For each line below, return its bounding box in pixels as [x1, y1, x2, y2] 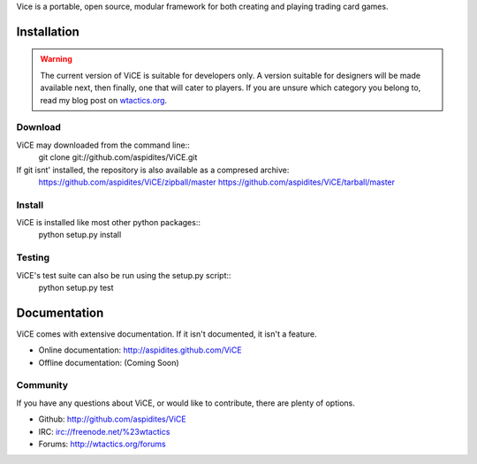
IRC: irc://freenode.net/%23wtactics [38, 426, 170, 437]
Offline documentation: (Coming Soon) [38, 357, 180, 368]
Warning [40, 54, 72, 65]
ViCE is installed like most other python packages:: [16, 217, 201, 228]
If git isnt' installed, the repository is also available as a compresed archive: [16, 164, 290, 175]
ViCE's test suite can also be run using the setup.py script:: [16, 270, 231, 280]
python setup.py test [38, 282, 114, 293]
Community [16, 379, 68, 392]
